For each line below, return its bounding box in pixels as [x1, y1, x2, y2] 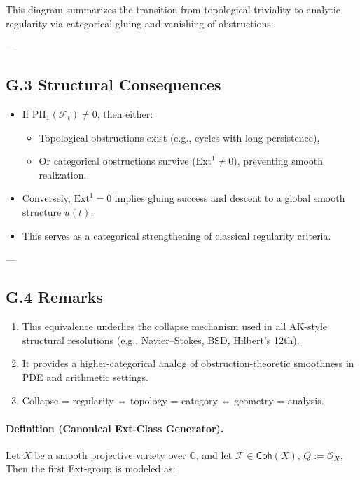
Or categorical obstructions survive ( [39, 153, 196, 168]
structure [22, 204, 62, 219]
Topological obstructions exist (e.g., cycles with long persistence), [39, 130, 320, 144]
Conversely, [22, 191, 71, 205]
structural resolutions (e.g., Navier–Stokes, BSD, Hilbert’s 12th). [22, 332, 300, 347]
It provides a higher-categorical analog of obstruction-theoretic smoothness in [22, 356, 354, 371]
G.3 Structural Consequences [6, 74, 221, 95]
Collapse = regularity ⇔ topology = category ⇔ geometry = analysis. [22, 393, 324, 408]
